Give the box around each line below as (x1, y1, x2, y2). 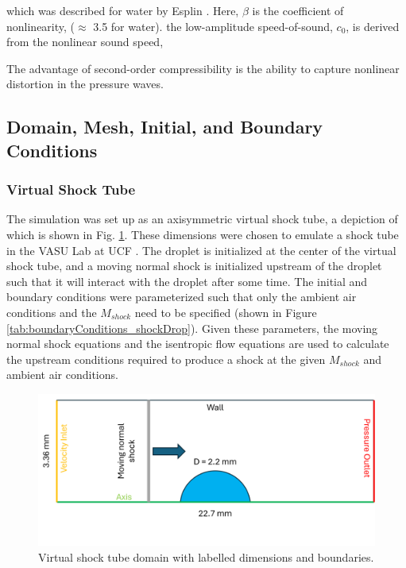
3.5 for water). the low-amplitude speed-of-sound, (93, 17, 333, 34)
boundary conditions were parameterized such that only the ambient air (6, 288, 357, 305)
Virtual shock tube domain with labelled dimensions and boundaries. (38, 548, 374, 565)
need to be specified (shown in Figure (134, 303, 317, 320)
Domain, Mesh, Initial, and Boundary (6, 114, 323, 139)
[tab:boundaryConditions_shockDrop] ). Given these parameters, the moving (6, 319, 378, 336)
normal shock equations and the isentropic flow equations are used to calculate (6, 335, 389, 352)
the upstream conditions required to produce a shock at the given (6, 350, 326, 367)
